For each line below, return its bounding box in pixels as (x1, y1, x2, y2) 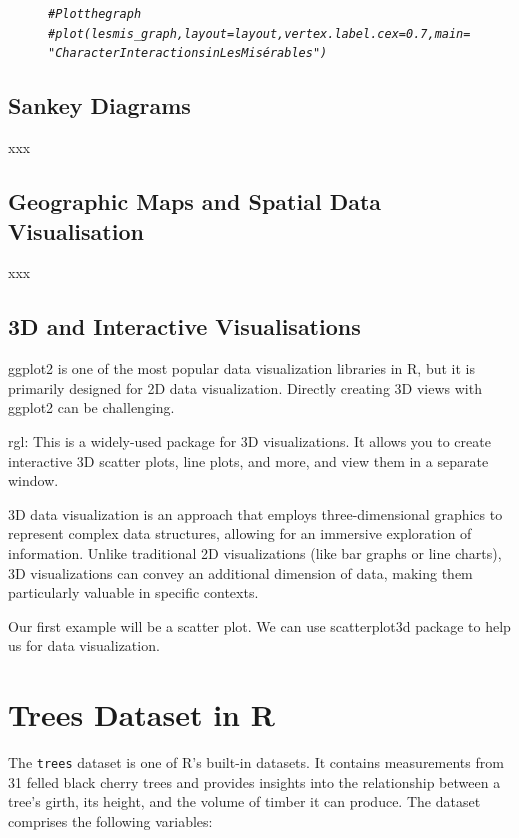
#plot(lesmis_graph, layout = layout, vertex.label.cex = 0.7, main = (48, 26, 471, 41)
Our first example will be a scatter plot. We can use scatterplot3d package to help (8, 615, 511, 636)
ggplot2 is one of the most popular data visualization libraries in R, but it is (8, 358, 476, 379)
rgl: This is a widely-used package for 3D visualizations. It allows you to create (8, 430, 491, 451)
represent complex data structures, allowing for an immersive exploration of (8, 523, 472, 544)
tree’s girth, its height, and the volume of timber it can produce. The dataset (8, 791, 481, 812)
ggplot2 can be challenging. (8, 397, 175, 418)
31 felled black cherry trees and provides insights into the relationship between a (8, 771, 501, 792)
